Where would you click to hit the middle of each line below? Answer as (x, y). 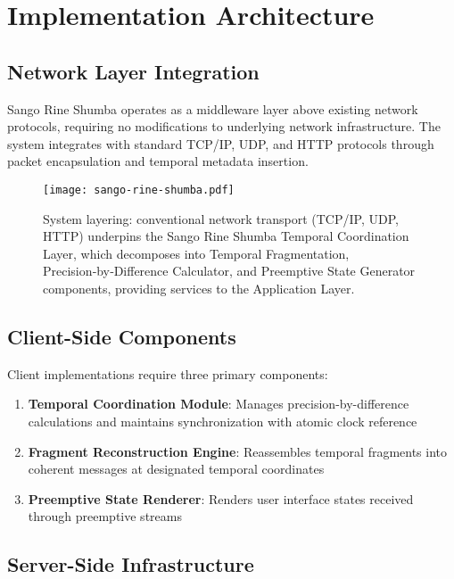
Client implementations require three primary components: (168, 373)
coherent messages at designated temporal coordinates (176, 469)
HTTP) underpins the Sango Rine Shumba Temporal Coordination (226, 236)
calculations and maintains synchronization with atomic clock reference (223, 421)
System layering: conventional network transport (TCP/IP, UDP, (221, 218)
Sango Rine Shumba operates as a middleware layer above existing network (213, 108)
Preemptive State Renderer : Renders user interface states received (221, 498)
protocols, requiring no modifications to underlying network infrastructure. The (224, 126)
